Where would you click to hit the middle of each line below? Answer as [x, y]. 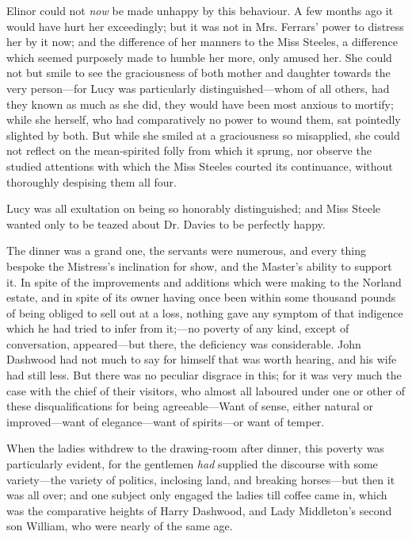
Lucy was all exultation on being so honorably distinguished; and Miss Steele [194, 208]
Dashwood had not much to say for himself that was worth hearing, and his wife [202, 359]
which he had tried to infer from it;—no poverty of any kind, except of [178, 328]
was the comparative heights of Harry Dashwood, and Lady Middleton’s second [199, 510]
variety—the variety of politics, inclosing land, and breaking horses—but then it [201, 479]
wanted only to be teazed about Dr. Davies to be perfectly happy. [166, 223]
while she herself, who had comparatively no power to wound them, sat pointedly [204, 119]
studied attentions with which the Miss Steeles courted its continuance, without [200, 166]
